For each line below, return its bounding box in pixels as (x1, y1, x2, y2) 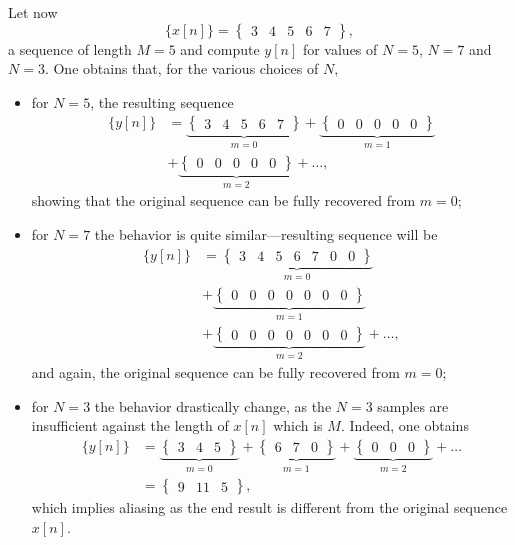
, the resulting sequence (90, 91, 234, 112)
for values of (302, 38, 378, 59)
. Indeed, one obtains (340, 415, 469, 436)
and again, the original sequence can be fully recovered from (31, 361, 400, 382)
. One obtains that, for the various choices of (44, 58, 319, 79)
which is (273, 415, 323, 436)
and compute (180, 38, 260, 59)
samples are (377, 395, 449, 416)
